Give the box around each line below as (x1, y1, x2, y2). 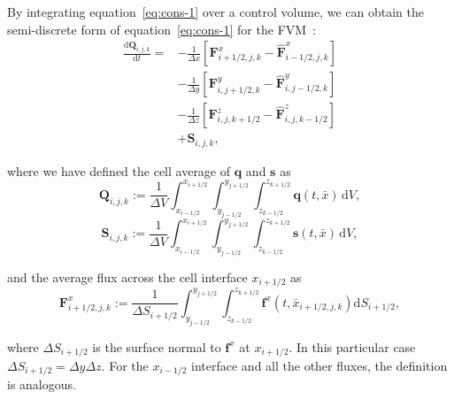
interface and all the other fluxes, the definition (191, 357, 448, 375)
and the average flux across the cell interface (7, 267, 248, 286)
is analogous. (7, 375, 76, 394)
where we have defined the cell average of (7, 161, 231, 180)
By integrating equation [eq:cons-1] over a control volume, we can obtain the (7, 3, 424, 20)
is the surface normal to (92, 337, 221, 356)
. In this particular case (289, 337, 416, 356)
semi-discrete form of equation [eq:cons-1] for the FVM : (7, 19, 317, 38)
